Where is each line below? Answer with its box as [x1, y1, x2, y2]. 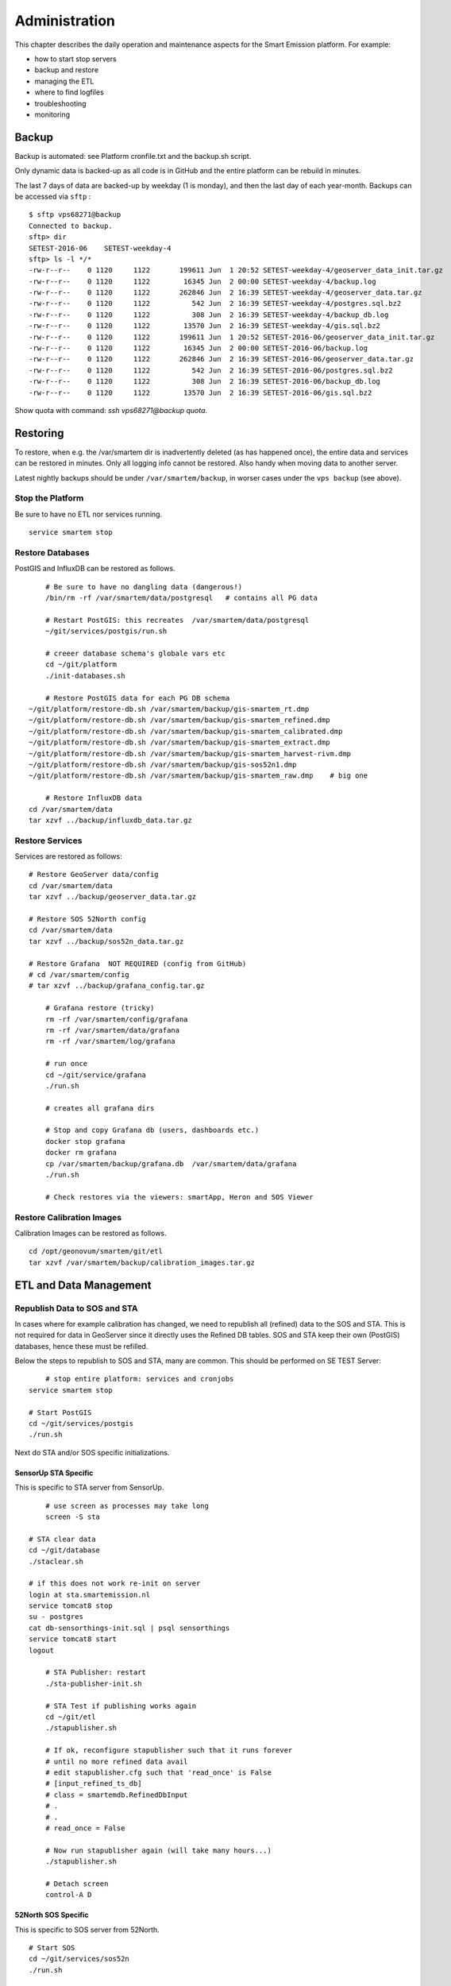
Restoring [14, 426, 64, 440]
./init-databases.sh [44, 671, 125, 680]
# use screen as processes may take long [44, 1501, 210, 1510]
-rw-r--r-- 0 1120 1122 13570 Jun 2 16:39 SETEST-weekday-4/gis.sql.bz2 [29, 322, 381, 330]
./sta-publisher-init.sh [44, 1679, 142, 1688]
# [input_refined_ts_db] [44, 1779, 142, 1788]
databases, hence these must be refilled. [14, 1341, 148, 1350]
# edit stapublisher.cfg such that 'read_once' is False [44, 1768, 272, 1777]
